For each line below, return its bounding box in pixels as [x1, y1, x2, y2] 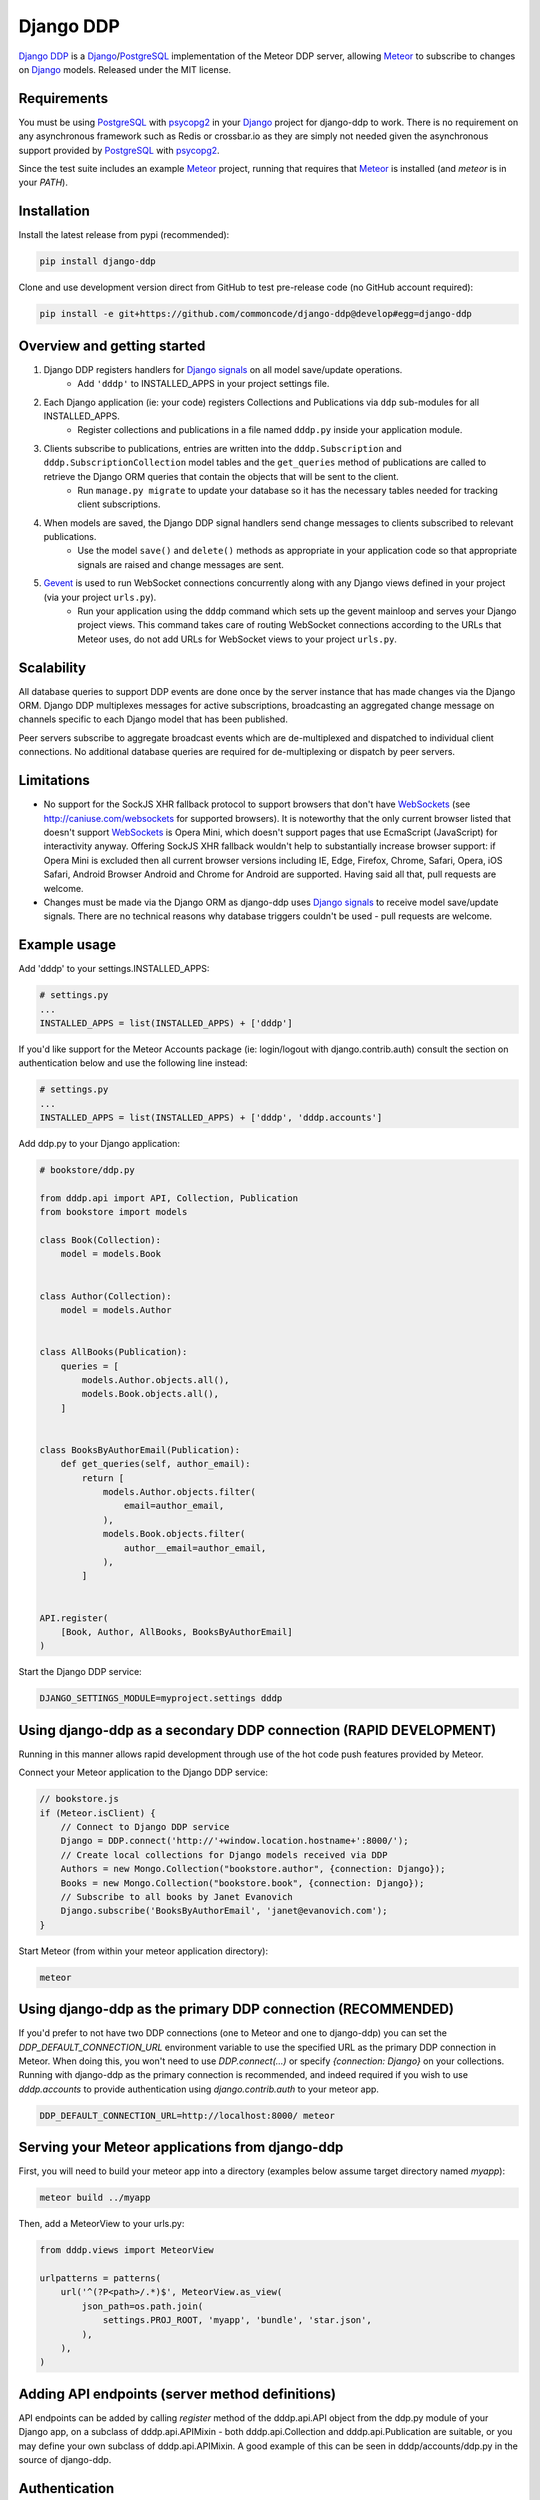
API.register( [39, 1612, 109, 1624]
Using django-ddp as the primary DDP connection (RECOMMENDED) [18, 2001, 455, 2018]
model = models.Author [60, 1304, 172, 1315]
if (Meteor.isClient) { [39, 1807, 157, 1819]
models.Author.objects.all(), [81, 1374, 230, 1385]
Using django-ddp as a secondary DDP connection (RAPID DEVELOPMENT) [18, 1721, 497, 1739]
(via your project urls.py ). [43, 591, 157, 603]
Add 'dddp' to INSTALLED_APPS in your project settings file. [77, 378, 330, 390]
